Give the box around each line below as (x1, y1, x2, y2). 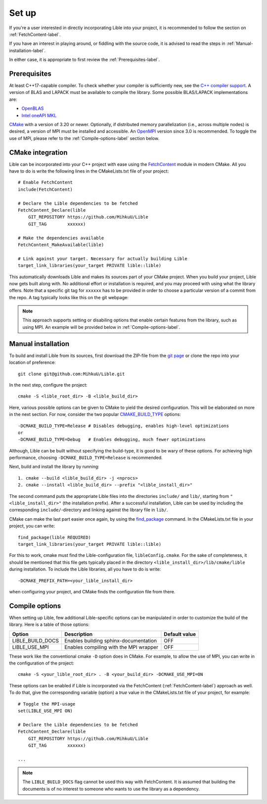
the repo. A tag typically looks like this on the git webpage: (9, 294, 129, 300)
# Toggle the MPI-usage (18, 701, 76, 707)
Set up (9, 7, 37, 18)
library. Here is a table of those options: (9, 622, 90, 627)
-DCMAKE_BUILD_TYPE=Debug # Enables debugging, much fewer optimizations (18, 437, 206, 443)
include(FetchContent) (18, 186, 73, 192)
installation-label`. (9, 47, 46, 53)
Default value (164, 630, 196, 637)
